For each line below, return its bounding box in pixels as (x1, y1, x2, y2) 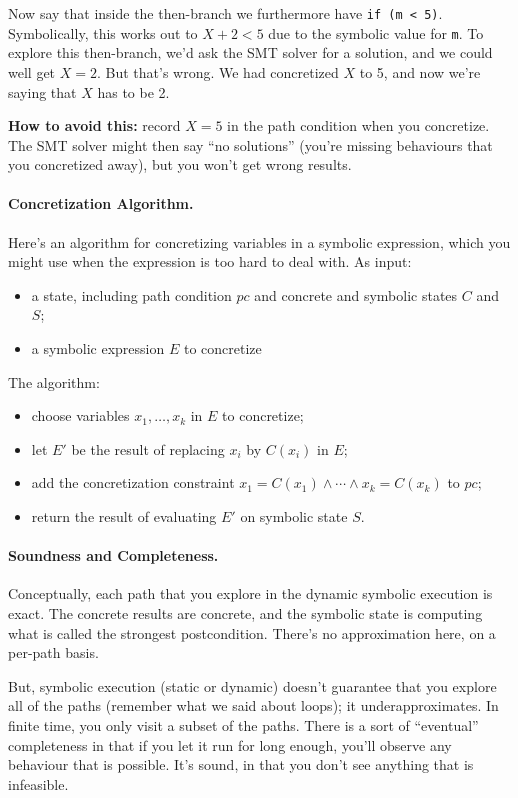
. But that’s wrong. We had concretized (96, 61, 339, 82)
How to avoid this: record (8, 115, 181, 136)
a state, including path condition (31, 284, 232, 305)
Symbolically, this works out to (8, 22, 198, 43)
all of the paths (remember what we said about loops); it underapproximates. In (8, 695, 499, 716)
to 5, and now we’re (359, 61, 481, 82)
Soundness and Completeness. (8, 545, 219, 566)
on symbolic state (240, 506, 348, 527)
